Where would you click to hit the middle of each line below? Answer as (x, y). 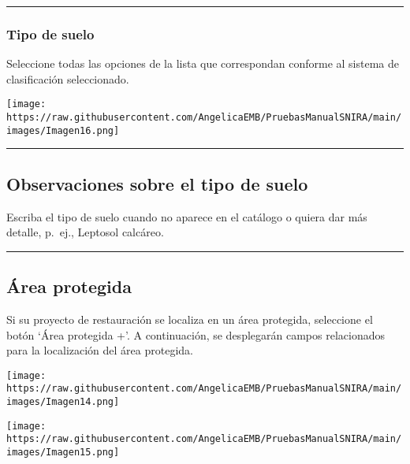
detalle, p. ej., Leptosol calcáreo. (85, 232)
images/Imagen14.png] (63, 402)
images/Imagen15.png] (63, 453)
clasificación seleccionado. (68, 78)
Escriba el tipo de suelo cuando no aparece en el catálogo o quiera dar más (187, 216)
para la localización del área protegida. (100, 350)
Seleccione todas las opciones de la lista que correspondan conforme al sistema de (203, 63)
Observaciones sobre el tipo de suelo (157, 183)
